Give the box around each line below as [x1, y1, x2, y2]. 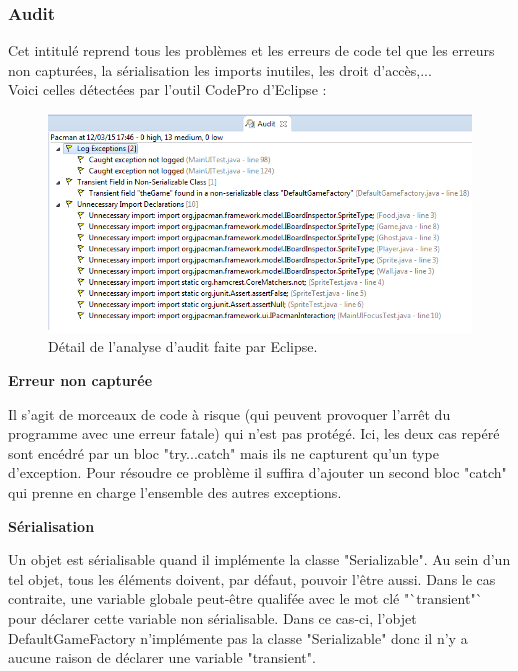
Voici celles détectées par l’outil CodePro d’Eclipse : [8, 79, 327, 100]
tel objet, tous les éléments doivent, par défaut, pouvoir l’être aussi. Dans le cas [8, 568, 496, 589]
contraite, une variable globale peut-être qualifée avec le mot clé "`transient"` [8, 588, 483, 609]
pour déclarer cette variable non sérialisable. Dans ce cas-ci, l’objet [8, 607, 417, 628]
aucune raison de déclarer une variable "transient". [8, 647, 316, 668]
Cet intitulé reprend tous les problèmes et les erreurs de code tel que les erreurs [8, 40, 495, 61]
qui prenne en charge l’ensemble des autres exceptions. [8, 481, 342, 502]
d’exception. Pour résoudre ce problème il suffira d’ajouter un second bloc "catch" [8, 462, 507, 483]
